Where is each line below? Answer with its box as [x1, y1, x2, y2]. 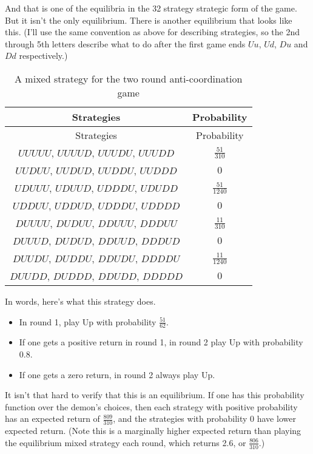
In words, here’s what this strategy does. [5, 294, 156, 307]
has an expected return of [5, 412, 100, 425]
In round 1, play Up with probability [19, 315, 156, 328]
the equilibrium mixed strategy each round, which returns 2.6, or [5, 436, 246, 449]
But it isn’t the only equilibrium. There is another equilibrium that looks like [5, 13, 292, 26]
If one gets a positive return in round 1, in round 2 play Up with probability [19, 336, 303, 348]
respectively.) [19, 49, 68, 62]
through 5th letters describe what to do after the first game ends [5, 37, 246, 50]
